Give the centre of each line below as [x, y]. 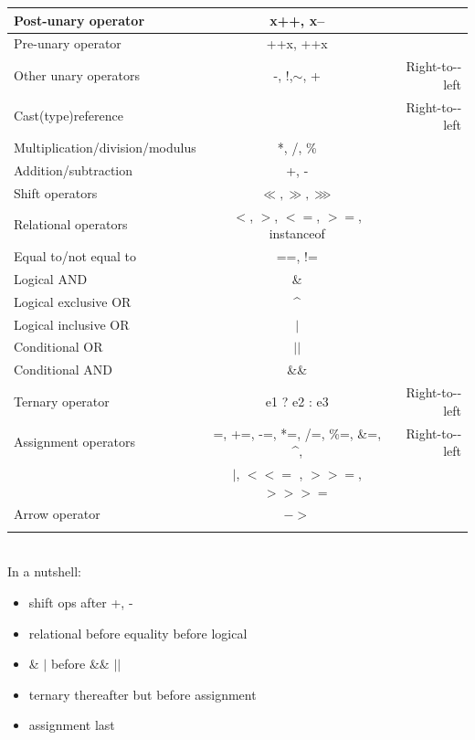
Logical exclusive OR [73, 301]
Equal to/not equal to [75, 256]
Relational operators [71, 224]
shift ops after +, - [81, 602]
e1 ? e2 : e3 [297, 401]
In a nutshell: [44, 571]
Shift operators [56, 192]
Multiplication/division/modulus [105, 148]
